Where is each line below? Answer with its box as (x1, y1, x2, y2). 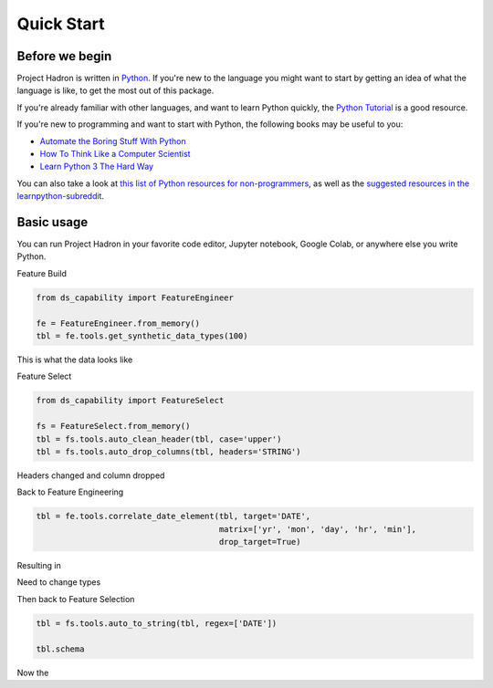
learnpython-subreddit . (16, 191, 105, 202)
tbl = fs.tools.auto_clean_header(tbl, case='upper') (36, 433, 282, 444)
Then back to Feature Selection (16, 593, 135, 604)
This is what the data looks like (16, 354, 133, 365)
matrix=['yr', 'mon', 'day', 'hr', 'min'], (218, 524, 417, 534)
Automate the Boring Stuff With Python (39, 135, 186, 146)
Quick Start (16, 14, 105, 34)
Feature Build (16, 267, 68, 278)
